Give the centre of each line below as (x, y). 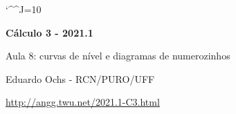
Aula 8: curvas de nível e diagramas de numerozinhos (118, 56)
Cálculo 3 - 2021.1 (49, 32)
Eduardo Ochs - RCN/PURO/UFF (80, 78)
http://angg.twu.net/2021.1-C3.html (83, 102)
